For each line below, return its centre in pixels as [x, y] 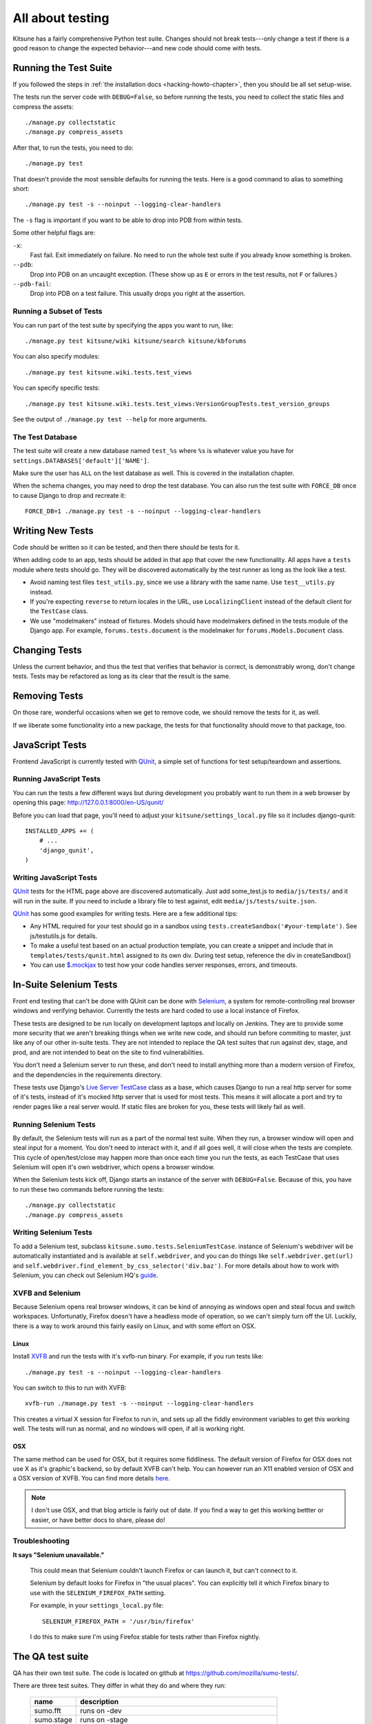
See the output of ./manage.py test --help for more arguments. [110, 419]
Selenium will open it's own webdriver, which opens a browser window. [114, 1167]
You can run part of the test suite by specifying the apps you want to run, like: [123, 325]
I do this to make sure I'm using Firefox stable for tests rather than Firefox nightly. [145, 1637]
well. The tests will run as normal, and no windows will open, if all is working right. [129, 1429]
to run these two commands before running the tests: [89, 1189]
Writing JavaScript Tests [55, 877]
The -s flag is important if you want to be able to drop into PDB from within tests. [128, 220]
